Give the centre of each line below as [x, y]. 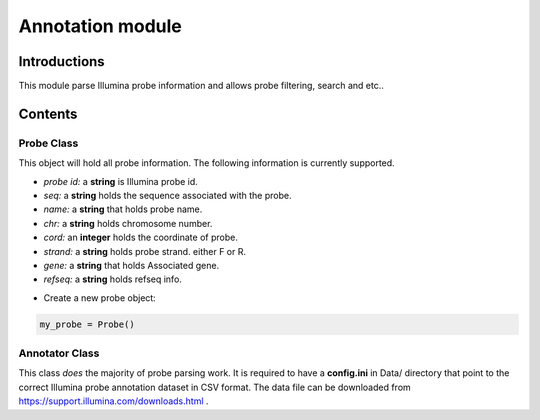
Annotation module [100, 26]
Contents [48, 113]
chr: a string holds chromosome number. [128, 223]
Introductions [61, 61]
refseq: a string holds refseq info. [112, 279]
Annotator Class [59, 353]
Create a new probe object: [100, 297]
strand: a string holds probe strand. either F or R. [145, 251]
